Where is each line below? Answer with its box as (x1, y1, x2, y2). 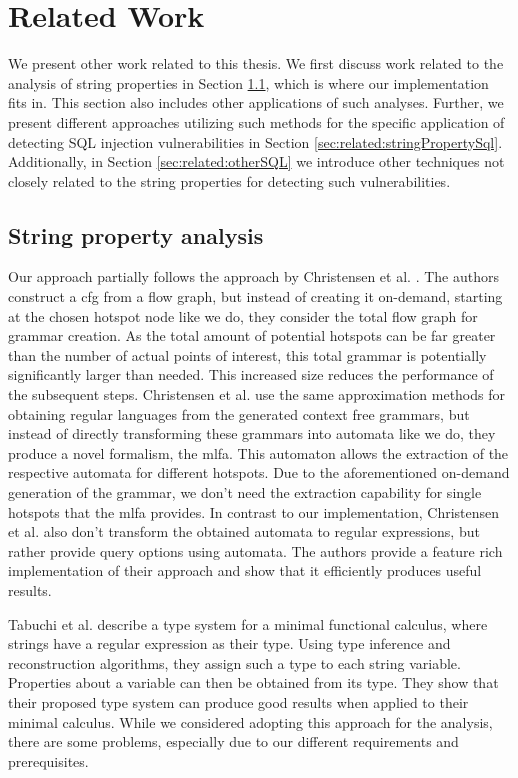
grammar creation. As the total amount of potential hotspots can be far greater (8, 325, 496, 346)
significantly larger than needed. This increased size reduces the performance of (8, 364, 494, 385)
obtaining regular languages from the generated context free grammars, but (8, 403, 470, 424)
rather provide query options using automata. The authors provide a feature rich (8, 540, 503, 561)
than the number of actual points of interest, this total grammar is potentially (8, 344, 487, 365)
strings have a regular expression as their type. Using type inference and (8, 633, 451, 654)
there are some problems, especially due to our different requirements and (8, 731, 459, 752)
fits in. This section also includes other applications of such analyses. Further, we (8, 92, 504, 113)
